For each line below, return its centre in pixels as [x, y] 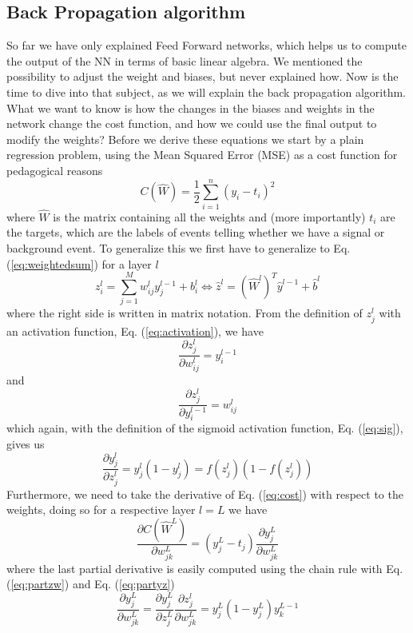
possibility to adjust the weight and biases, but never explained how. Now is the [203, 76]
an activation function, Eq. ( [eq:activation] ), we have [135, 330]
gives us [26, 444]
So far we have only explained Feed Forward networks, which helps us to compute [206, 45]
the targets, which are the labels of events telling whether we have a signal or [196, 232]
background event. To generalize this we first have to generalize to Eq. [179, 248]
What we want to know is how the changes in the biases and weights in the [191, 107]
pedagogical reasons [55, 170]
